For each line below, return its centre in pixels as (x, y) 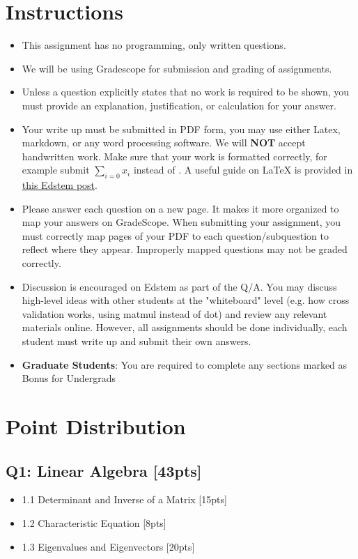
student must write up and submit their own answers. (137, 341)
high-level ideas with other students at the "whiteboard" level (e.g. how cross (186, 300)
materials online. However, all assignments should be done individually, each (185, 327)
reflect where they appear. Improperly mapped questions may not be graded (185, 249)
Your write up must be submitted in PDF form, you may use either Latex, (181, 129)
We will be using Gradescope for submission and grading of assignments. (177, 68)
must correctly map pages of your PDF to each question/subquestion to (175, 235)
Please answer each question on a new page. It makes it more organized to (180, 208)
